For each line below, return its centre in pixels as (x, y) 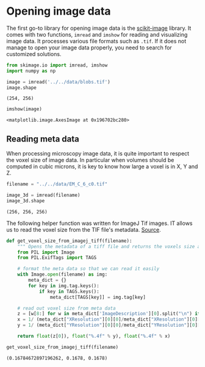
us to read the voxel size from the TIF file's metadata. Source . (84, 229)
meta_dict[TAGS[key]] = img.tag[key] (98, 297)
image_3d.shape (26, 201)
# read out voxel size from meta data (67, 308)
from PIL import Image (46, 252)
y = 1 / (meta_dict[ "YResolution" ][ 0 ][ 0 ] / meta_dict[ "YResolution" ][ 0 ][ (109, 325)
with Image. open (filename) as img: (63, 275)
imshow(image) (24, 109)
